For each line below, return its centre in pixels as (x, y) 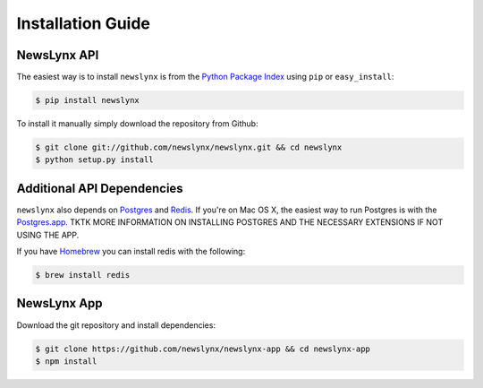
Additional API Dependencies (100, 188)
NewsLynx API (58, 55)
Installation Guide (84, 23)
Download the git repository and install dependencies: (116, 325)
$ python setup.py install (94, 160)
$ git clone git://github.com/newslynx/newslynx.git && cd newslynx (189, 147)
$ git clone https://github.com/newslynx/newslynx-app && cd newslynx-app (203, 349)
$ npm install (66, 361)
